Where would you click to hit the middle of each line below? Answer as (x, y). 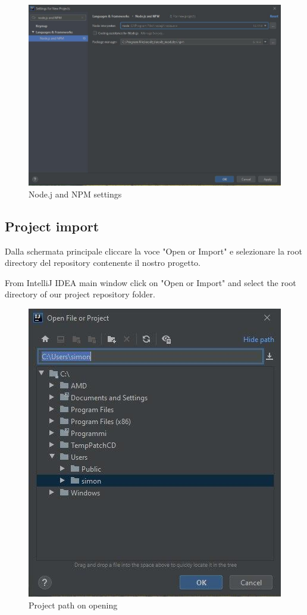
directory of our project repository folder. (80, 294)
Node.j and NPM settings (75, 194)
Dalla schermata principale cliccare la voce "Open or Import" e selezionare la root (153, 251)
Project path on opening (73, 605)
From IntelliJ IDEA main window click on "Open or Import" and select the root (151, 282)
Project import (52, 226)
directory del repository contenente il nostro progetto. (103, 263)
